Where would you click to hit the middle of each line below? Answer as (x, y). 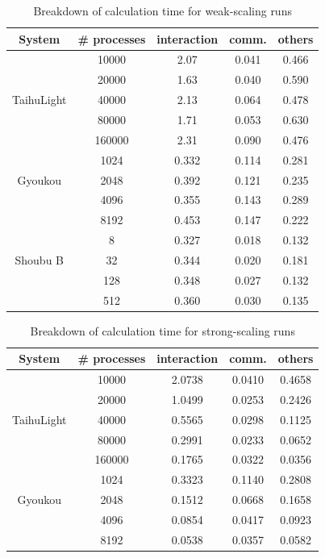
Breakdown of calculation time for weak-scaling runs (162, 10)
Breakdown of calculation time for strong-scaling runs (162, 330)
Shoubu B (39, 259)
